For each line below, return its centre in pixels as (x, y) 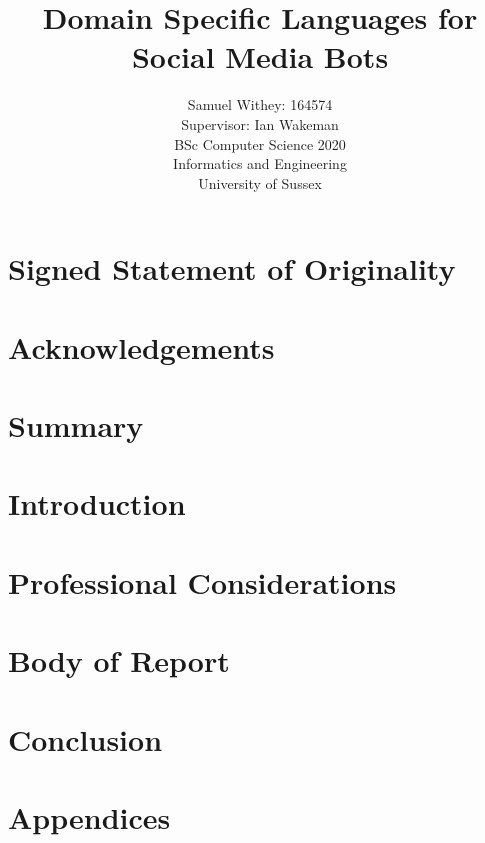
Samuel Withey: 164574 (260, 104)
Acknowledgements (141, 346)
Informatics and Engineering (260, 163)
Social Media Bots (260, 56)
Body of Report (119, 660)
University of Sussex (260, 182)
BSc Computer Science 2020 (260, 143)
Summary (76, 425)
